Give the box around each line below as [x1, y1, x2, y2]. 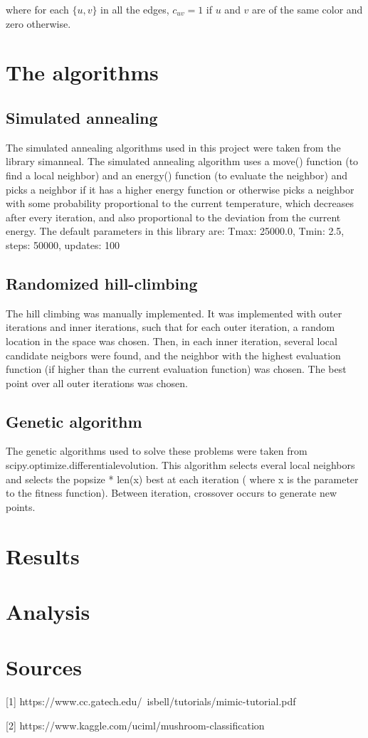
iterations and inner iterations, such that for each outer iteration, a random [6, 320, 335, 334]
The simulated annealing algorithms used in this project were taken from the [6, 139, 341, 154]
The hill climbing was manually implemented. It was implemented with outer [6, 305, 342, 320]
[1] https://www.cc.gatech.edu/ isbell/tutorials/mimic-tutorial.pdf [6, 694, 296, 709]
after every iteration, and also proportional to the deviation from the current [6, 209, 341, 224]
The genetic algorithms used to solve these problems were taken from [6, 443, 307, 458]
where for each [6, 2, 69, 16]
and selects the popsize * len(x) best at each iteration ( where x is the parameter [6, 471, 359, 486]
